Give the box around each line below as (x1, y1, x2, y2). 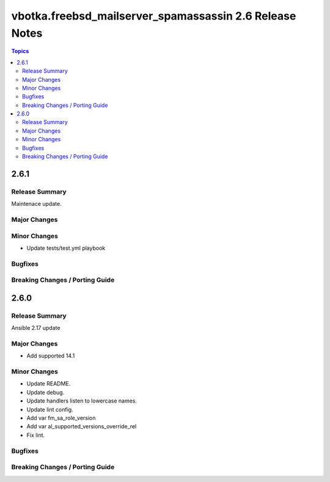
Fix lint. (26, 431, 45, 439)
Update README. (26, 380, 71, 387)
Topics (11, 48, 29, 55)
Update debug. (26, 389, 65, 396)
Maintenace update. (11, 200, 62, 208)
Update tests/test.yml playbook (26, 244, 106, 252)
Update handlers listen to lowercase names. (26, 397, 137, 404)
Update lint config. (26, 406, 73, 413)
